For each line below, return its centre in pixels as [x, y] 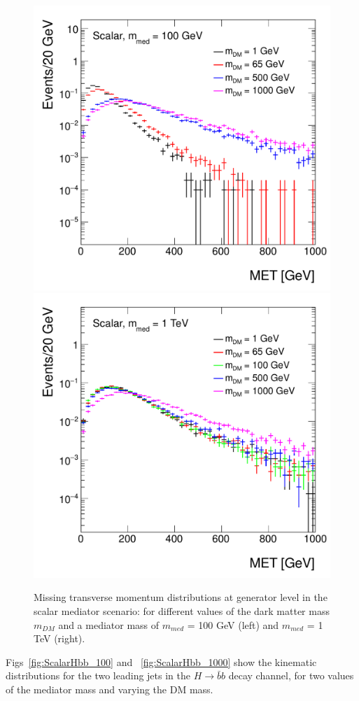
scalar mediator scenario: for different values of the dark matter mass [182, 611]
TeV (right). [59, 638]
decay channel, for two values [291, 675]
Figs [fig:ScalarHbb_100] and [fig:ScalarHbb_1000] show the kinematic [161, 661]
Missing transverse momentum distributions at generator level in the [181, 597]
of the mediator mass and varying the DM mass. [110, 689]
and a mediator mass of [109, 624]
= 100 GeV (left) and [233, 624]
